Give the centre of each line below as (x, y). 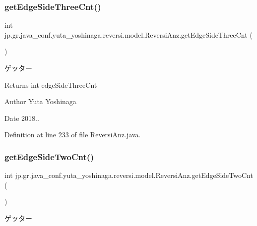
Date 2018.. (22, 118)
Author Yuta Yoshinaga (40, 101)
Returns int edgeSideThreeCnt (51, 85)
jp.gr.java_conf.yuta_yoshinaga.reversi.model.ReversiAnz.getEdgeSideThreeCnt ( (128, 34)
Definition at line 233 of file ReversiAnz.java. (73, 135)
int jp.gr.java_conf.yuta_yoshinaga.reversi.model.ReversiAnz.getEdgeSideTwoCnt (129, 175)
